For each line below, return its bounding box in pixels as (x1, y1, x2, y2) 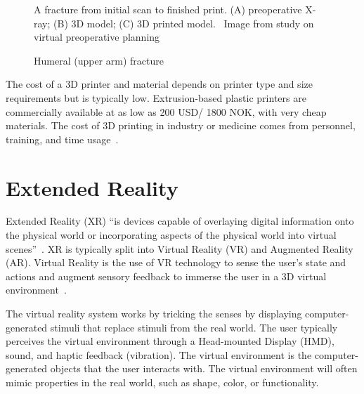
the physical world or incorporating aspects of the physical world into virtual (6, 228, 337, 242)
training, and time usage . (6, 131, 119, 146)
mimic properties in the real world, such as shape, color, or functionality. (6, 375, 319, 389)
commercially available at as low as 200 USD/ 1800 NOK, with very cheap (6, 104, 327, 119)
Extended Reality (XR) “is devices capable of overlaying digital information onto (6, 214, 354, 228)
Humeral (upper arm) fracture (34, 53, 164, 67)
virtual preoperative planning (34, 29, 160, 44)
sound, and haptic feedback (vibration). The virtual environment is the (6, 347, 312, 362)
